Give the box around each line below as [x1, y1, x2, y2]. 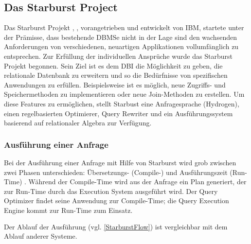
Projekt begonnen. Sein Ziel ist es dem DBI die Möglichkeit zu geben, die [4, 60, 223, 70]
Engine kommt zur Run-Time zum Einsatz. [4, 205, 133, 215]
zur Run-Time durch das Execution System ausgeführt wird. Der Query [4, 186, 218, 196]
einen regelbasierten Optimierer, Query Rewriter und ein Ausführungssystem [4, 108, 233, 118]
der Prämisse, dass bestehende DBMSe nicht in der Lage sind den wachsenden [4, 32, 237, 42]
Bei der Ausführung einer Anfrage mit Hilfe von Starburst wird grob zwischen [4, 157, 236, 167]
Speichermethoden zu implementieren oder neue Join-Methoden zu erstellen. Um [4, 89, 245, 99]
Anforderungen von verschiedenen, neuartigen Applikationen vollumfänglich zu [4, 41, 239, 52]
